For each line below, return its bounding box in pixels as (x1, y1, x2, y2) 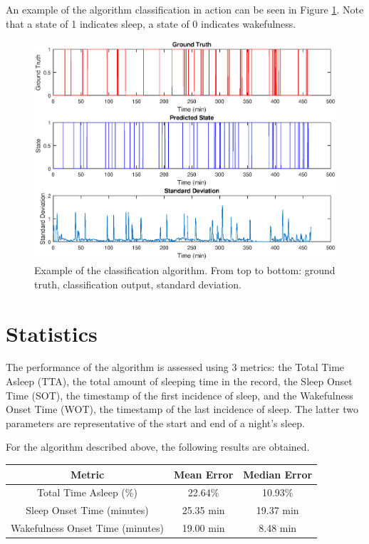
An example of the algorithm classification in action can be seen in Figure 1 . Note (6, 2, 364, 16)
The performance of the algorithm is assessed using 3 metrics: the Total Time (6, 360, 345, 375)
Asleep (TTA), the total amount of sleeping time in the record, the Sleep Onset (6, 374, 353, 389)
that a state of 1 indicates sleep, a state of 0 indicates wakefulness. (6, 16, 296, 31)
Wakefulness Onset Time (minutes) (11, 521, 164, 535)
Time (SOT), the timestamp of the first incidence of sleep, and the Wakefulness (6, 387, 353, 402)
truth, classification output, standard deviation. (34, 276, 241, 291)
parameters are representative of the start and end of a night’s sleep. (6, 415, 305, 430)
